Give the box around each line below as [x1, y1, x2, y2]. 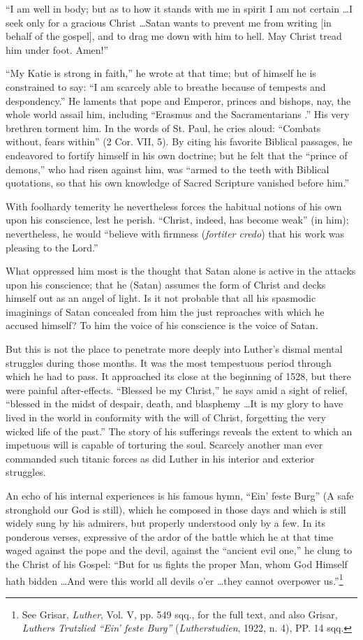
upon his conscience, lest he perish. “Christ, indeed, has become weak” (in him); [6, 212, 349, 227]
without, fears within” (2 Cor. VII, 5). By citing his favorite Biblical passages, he [6, 134, 353, 149]
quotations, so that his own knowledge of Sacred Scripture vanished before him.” [6, 175, 350, 190]
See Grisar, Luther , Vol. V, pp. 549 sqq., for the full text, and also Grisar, [22, 606, 338, 621]
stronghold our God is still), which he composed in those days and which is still [6, 502, 346, 516]
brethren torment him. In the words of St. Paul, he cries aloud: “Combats [6, 120, 321, 135]
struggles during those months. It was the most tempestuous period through [6, 355, 332, 370]
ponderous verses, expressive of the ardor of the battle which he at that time [6, 529, 334, 544]
